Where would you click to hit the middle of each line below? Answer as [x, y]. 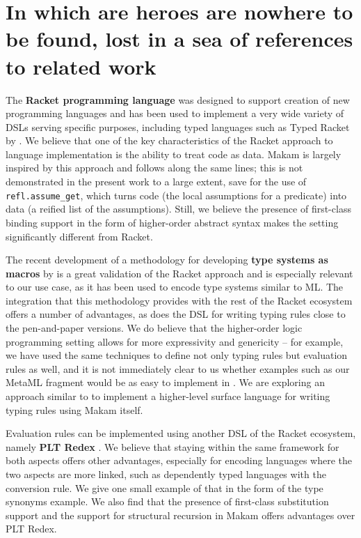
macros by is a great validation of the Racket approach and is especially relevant [179, 273]
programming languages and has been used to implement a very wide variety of [175, 113]
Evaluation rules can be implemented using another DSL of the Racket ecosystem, [181, 433]
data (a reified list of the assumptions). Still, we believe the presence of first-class [178, 209]
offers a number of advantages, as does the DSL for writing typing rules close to [176, 314]
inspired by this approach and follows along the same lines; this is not [154, 168]
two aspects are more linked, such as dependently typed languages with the [166, 474]
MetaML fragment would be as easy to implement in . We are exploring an [165, 382]
